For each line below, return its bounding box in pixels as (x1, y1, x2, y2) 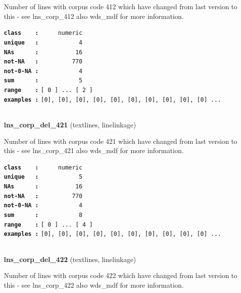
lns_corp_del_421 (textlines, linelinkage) (4, 120, 136, 130)
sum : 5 (4, 77, 83, 84)
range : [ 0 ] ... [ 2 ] (4, 87, 93, 94)
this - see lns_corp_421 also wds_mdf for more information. (4, 145, 184, 155)
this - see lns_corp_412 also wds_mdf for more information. (4, 11, 184, 21)
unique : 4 (4, 39, 83, 46)
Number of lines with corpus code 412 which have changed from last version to (4, 1, 238, 11)
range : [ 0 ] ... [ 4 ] (4, 221, 93, 228)
